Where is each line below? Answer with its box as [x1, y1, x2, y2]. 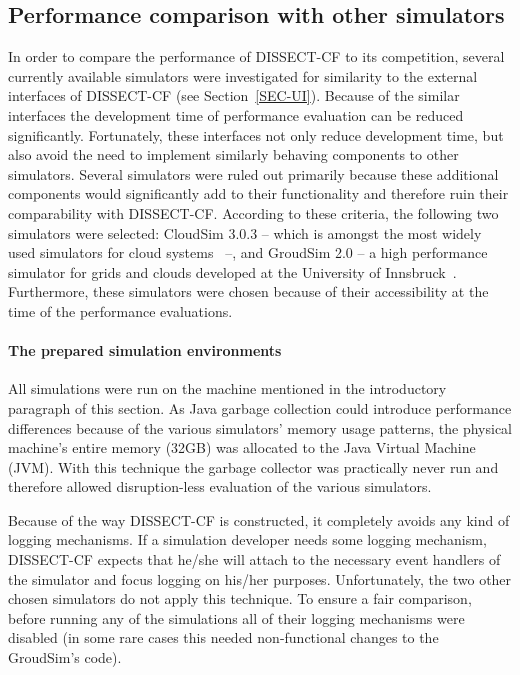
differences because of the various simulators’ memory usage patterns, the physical [8, 417, 512, 438]
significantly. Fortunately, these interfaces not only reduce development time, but [8, 124, 504, 145]
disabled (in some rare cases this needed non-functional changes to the [8, 627, 439, 648]
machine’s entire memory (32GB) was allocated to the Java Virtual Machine [8, 437, 476, 458]
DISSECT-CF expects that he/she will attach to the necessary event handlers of [8, 549, 501, 570]
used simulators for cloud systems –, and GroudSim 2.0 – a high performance [8, 242, 488, 263]
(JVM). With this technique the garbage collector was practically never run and [8, 456, 499, 477]
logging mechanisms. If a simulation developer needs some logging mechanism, [8, 529, 487, 550]
